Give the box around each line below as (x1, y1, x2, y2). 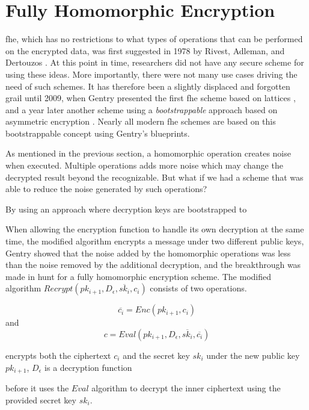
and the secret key (123, 349, 190, 361)
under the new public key (206, 349, 300, 361)
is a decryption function (44, 361, 132, 373)
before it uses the (5, 382, 69, 394)
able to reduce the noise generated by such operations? (5, 182, 207, 195)
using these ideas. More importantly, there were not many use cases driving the (5, 67, 298, 80)
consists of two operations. (150, 282, 247, 294)
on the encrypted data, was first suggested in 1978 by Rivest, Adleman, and (5, 44, 285, 57)
